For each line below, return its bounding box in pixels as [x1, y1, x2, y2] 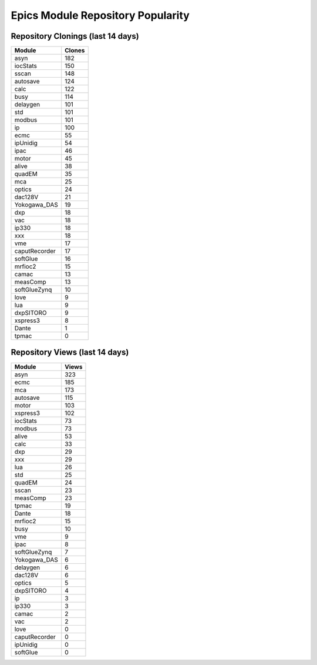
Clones [65, 46, 85, 55]
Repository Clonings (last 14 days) [11, 31, 139, 41]
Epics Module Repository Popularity [11, 9, 190, 22]
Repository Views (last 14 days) [11, 347, 129, 357]
